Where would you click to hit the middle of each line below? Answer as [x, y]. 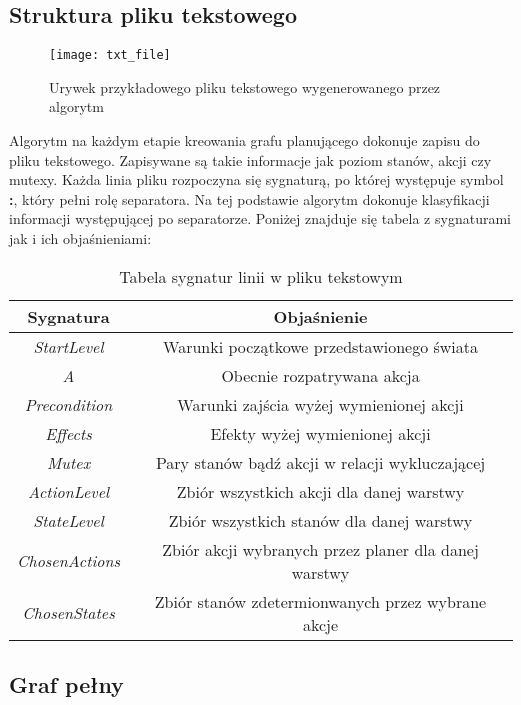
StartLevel [68, 346]
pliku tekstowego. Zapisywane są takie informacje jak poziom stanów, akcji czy [250, 159]
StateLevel [68, 520]
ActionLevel [68, 491]
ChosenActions [69, 561]
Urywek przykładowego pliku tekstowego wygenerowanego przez [245, 86]
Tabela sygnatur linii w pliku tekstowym [261, 276]
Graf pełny [66, 684]
